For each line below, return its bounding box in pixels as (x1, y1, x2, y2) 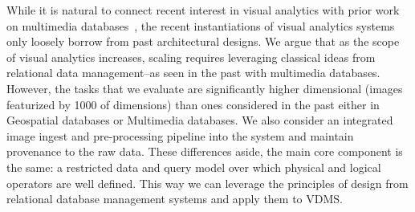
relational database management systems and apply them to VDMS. (6, 190, 343, 207)
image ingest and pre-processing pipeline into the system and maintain (6, 127, 354, 144)
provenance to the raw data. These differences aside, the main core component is (6, 143, 403, 160)
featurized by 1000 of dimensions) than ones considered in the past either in (6, 96, 380, 112)
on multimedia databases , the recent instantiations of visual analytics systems (6, 17, 395, 34)
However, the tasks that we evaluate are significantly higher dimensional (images (6, 79, 403, 96)
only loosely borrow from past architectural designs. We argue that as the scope (6, 33, 400, 50)
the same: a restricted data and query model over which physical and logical (6, 158, 381, 175)
